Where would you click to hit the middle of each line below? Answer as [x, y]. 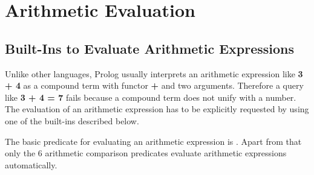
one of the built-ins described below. [72, 120]
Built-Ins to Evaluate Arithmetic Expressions [150, 48]
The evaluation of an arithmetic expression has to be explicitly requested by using [157, 109]
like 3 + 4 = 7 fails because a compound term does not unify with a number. [151, 97]
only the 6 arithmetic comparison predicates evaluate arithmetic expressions [146, 153]
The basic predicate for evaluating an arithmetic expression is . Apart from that [153, 141]
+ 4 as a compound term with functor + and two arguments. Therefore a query [154, 85]
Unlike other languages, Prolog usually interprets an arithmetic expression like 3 [154, 73]
